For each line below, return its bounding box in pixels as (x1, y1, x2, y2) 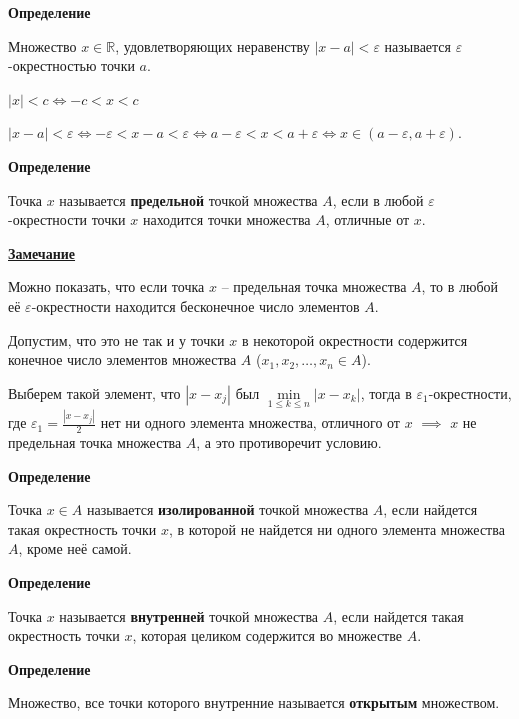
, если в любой (332, 189, 424, 210)
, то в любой (421, 276, 499, 297)
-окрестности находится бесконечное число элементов (31, 295, 360, 316)
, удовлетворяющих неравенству (115, 35, 310, 56)
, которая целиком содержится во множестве (132, 625, 402, 646)
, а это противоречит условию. (196, 432, 382, 453)
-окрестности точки (8, 209, 126, 230)
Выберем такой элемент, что (8, 382, 181, 403)
